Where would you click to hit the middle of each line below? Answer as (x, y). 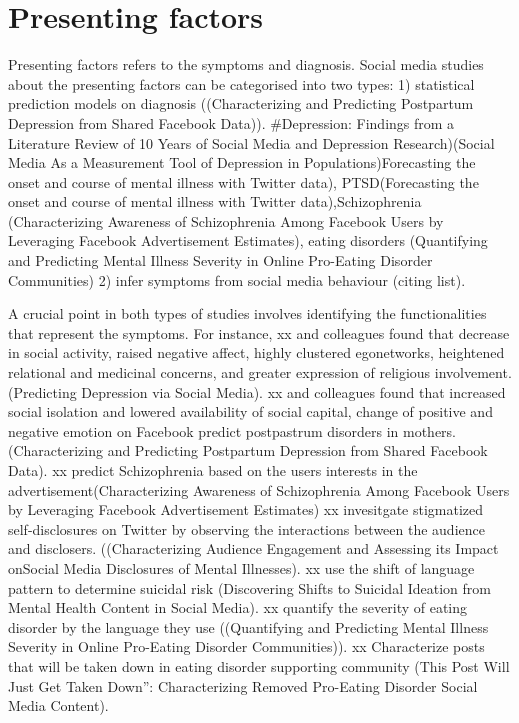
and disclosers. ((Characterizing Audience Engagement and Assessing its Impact (253, 548)
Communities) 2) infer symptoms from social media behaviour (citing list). (237, 279)
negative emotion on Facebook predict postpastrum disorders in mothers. (232, 430)
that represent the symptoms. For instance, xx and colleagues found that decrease (259, 332)
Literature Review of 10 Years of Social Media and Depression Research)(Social (251, 142)
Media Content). (58, 705)
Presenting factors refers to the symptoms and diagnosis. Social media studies (246, 64)
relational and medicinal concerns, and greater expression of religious (219, 372)
